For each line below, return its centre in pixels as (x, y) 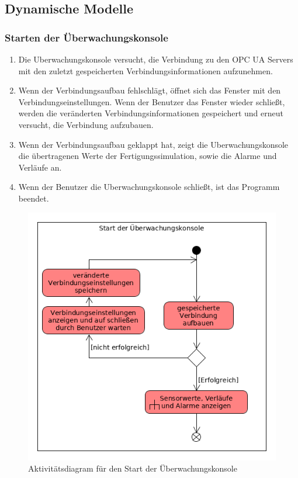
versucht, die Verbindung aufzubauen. (86, 124)
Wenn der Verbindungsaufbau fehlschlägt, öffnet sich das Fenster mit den (150, 90)
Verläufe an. (40, 167)
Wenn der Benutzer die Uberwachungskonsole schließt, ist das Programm (149, 187)
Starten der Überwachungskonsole (86, 37)
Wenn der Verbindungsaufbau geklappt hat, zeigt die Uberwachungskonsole (153, 144)
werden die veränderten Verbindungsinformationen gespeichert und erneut (151, 113)
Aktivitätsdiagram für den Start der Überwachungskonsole (133, 468)
